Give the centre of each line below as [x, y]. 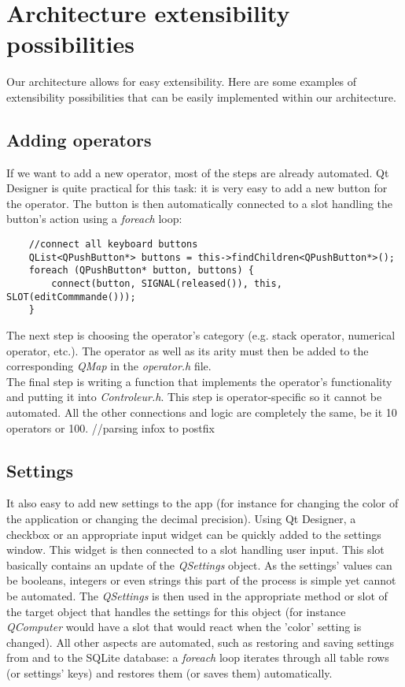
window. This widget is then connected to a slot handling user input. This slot [195, 550]
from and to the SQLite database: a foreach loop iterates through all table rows [198, 657]
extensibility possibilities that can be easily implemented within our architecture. [201, 97]
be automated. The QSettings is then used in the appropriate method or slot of [197, 595]
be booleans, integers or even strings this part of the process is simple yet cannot [201, 580]
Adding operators [79, 139]
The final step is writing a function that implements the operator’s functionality [199, 381]
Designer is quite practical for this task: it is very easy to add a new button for [197, 188]
